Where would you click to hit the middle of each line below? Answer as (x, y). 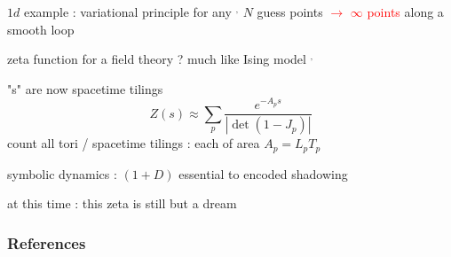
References (47, 242)
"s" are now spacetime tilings (85, 88)
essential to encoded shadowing (263, 173)
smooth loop (41, 29)
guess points (290, 12)
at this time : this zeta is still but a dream (122, 203)
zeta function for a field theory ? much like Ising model (157, 59)
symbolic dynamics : (62, 173)
